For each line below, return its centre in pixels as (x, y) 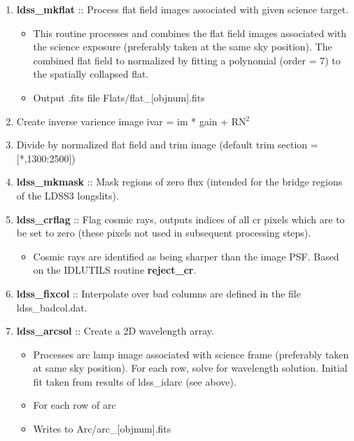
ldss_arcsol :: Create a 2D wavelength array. (115, 331)
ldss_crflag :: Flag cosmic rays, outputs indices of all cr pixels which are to (180, 219)
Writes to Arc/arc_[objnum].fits (102, 429)
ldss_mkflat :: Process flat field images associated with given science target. (183, 9)
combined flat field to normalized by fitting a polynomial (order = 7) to (187, 60)
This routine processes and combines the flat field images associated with (190, 33)
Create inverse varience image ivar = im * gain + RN (131, 121)
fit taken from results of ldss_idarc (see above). (135, 381)
